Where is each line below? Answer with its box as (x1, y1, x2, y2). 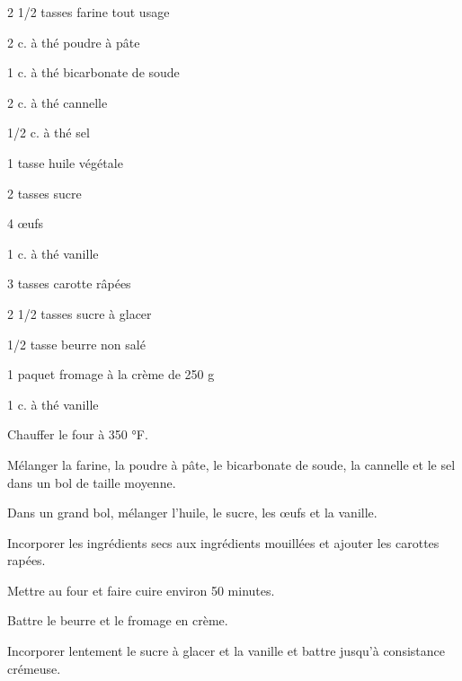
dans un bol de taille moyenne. (7, 473, 176, 491)
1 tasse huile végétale (7, 153, 123, 172)
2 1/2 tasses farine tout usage (7, 3, 170, 21)
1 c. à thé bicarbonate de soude (7, 63, 180, 82)
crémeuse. (7, 659, 61, 677)
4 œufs (7, 214, 44, 233)
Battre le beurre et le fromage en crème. (7, 611, 228, 630)
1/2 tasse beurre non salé (7, 334, 146, 353)
